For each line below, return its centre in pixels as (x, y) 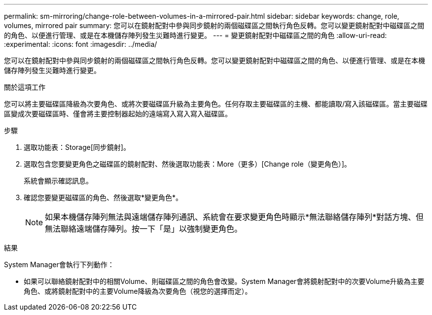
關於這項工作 (25, 87)
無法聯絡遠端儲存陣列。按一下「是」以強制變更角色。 (144, 229)
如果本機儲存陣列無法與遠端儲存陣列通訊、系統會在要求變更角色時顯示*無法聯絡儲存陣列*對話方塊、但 (234, 217)
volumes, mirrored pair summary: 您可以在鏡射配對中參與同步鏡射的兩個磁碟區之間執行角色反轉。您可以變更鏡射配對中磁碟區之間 (214, 25)
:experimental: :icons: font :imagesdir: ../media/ (81, 44)
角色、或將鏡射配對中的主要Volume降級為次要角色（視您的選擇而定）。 (138, 291)
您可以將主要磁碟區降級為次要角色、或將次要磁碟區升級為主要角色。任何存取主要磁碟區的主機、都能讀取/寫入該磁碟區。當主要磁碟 (216, 104)
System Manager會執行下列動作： (59, 264)
